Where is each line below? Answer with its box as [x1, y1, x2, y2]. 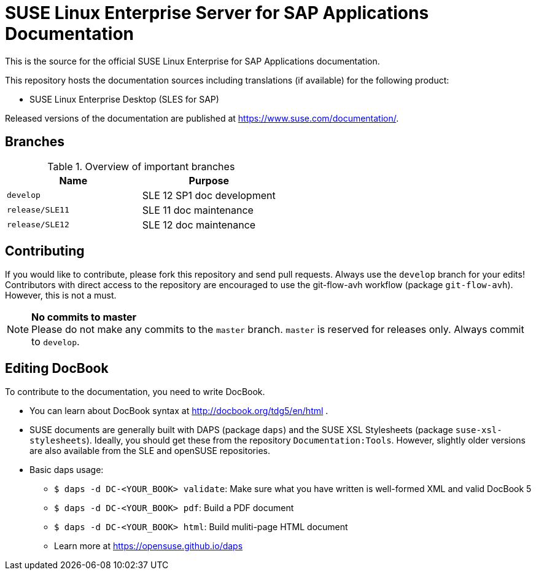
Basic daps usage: [29, 464, 104, 475]
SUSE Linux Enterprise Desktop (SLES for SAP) [29, 93, 219, 104]
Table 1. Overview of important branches [47, 160, 235, 173]
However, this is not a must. [5, 290, 117, 301]
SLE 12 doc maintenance [142, 218, 256, 231]
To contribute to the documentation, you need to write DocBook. [5, 386, 265, 397]
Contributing [5, 243, 85, 259]
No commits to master [31, 311, 137, 324]
